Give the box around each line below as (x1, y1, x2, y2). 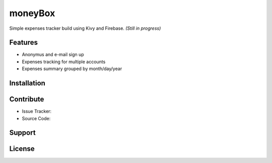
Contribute (9, 95, 44, 103)
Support (9, 129, 36, 137)
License (9, 144, 35, 153)
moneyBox (9, 8, 55, 19)
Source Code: (22, 115, 51, 121)
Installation (9, 79, 45, 88)
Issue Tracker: (22, 108, 52, 115)
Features (9, 38, 38, 47)
